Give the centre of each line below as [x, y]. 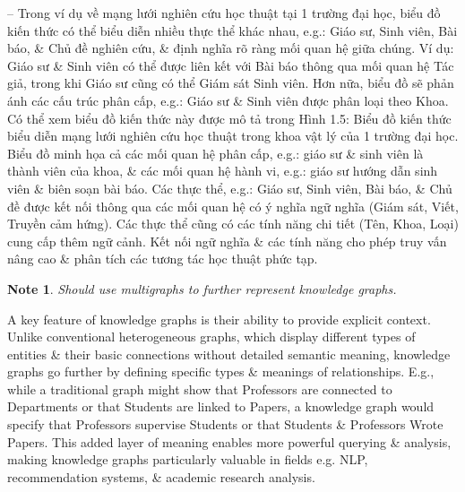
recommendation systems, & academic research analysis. [161, 476]
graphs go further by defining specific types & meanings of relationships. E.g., [221, 371]
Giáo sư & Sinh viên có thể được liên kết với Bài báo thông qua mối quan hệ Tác [231, 65]
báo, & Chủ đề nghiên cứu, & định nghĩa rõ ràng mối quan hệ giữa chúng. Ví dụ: [231, 48]
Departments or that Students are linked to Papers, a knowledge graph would [221, 406]
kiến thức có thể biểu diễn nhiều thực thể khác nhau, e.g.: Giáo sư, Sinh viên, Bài [232, 30]
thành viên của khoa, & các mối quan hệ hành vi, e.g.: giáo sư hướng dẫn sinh [223, 171]
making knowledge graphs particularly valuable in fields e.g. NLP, [188, 459]
